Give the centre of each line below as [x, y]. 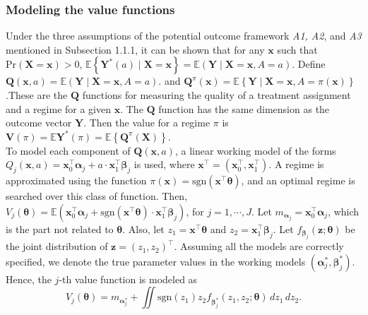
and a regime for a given [59, 108]
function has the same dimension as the [244, 108]
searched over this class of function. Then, [97, 196]
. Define [309, 64]
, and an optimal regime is [298, 180]
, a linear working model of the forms [255, 150]
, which [344, 211]
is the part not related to [60, 228]
